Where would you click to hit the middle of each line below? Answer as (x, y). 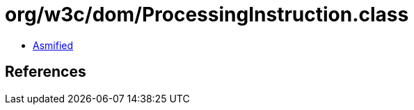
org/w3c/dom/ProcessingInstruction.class (207, 15)
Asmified (53, 45)
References (46, 72)
